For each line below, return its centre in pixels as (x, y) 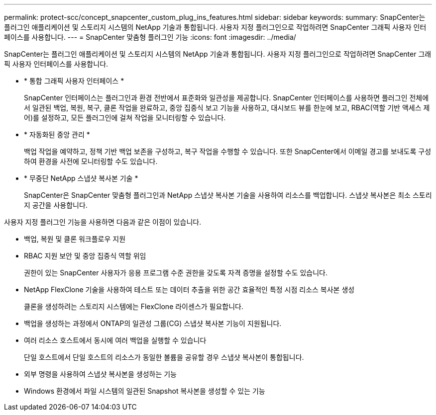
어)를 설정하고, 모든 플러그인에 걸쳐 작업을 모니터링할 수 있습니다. (125, 118)
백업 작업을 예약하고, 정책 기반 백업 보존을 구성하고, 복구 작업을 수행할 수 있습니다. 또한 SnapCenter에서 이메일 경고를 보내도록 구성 (228, 151)
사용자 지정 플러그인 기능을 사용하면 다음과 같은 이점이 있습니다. (103, 222)
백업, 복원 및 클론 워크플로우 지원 (75, 239)
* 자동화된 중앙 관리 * (57, 134)
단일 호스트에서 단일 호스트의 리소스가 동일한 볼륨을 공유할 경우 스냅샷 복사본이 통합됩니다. (164, 357)
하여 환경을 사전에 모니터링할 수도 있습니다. (91, 161)
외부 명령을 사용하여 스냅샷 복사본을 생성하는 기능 (100, 374)
